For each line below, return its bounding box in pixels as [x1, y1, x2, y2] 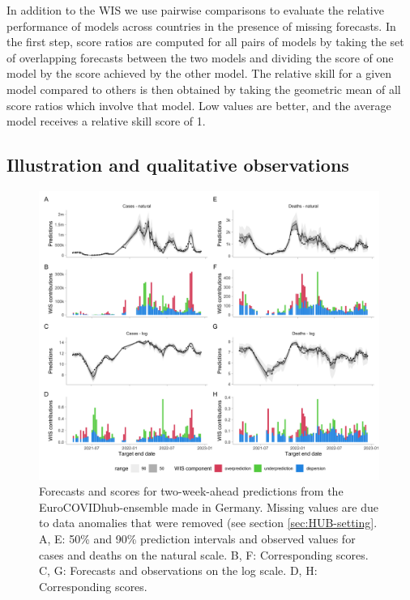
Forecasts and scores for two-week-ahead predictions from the [39, 483, 344, 500]
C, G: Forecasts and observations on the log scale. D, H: [39, 562, 318, 579]
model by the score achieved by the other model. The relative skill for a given [6, 65, 392, 82]
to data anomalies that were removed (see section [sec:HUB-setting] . [39, 514, 378, 531]
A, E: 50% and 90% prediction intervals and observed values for [39, 530, 356, 547]
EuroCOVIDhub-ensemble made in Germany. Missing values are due [39, 498, 378, 515]
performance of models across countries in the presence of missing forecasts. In [6, 17, 396, 34]
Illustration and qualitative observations [6, 152, 349, 177]
